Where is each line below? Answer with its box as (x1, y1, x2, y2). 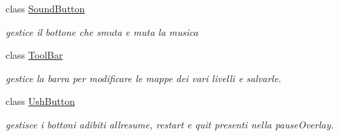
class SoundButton (6, 1, 85, 15)
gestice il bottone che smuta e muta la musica (6, 24, 198, 39)
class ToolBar (6, 48, 63, 62)
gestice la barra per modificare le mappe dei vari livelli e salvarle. (6, 70, 281, 85)
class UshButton (6, 94, 75, 108)
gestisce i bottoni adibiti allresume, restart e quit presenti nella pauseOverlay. (6, 117, 334, 131)
